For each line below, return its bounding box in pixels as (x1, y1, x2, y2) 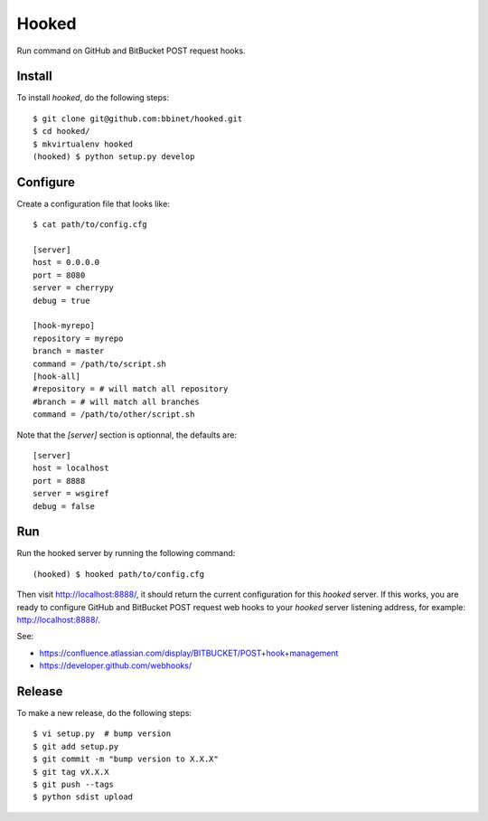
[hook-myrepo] (33, 321, 95, 331)
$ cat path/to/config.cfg (33, 220, 148, 230)
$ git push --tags (33, 779, 115, 790)
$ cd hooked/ (33, 127, 90, 137)
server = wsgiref (33, 488, 109, 499)
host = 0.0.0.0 (33, 258, 100, 268)
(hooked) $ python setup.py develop (33, 152, 195, 162)
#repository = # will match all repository (33, 384, 229, 394)
